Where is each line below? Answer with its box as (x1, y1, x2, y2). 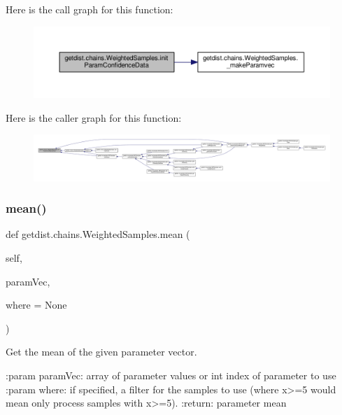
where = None (6, 297, 67, 312)
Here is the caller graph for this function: (6, 110, 182, 125)
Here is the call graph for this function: (6, 2, 173, 16)
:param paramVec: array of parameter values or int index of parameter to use (6, 368, 336, 383)
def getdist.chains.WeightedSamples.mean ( (6, 227, 190, 241)
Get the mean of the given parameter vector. (6, 344, 197, 359)
